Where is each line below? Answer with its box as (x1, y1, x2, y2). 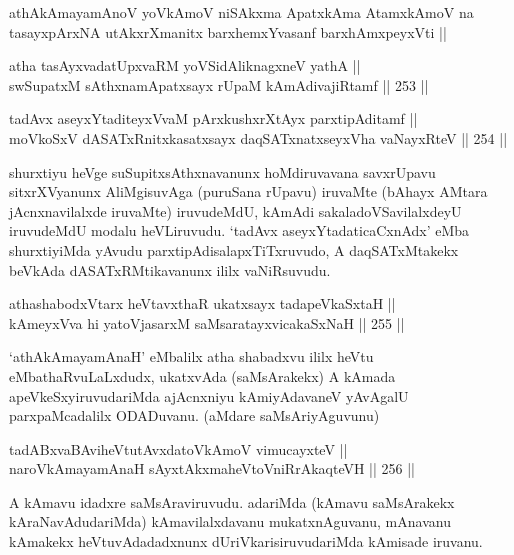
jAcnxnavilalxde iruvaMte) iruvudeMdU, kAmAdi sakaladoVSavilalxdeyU (9, 200, 462, 221)
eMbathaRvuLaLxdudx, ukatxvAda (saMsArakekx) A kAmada (9, 365, 396, 386)
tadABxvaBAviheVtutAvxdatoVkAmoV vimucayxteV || (9, 438, 348, 459)
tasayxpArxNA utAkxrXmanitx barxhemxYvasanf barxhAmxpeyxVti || (9, 21, 447, 42)
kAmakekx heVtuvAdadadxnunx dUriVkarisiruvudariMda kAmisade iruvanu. (9, 531, 483, 552)
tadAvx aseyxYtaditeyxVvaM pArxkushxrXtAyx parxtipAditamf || (9, 108, 418, 129)
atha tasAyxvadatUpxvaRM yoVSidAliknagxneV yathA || (9, 55, 361, 76)
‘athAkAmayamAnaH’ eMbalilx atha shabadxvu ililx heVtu (9, 346, 374, 367)
